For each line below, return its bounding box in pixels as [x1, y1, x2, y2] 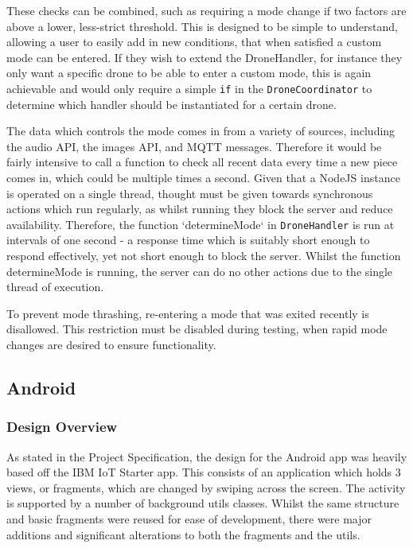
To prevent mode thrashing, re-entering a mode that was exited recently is [6, 305, 369, 321]
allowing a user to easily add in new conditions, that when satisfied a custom [6, 33, 382, 50]
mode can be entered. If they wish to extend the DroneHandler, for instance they [6, 49, 403, 65]
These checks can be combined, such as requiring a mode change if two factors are [6, 2, 407, 18]
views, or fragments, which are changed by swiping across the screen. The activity [6, 479, 406, 496]
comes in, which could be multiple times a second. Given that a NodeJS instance [6, 169, 400, 185]
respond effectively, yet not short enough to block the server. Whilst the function [6, 247, 401, 264]
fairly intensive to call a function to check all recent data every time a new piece [6, 154, 398, 170]
